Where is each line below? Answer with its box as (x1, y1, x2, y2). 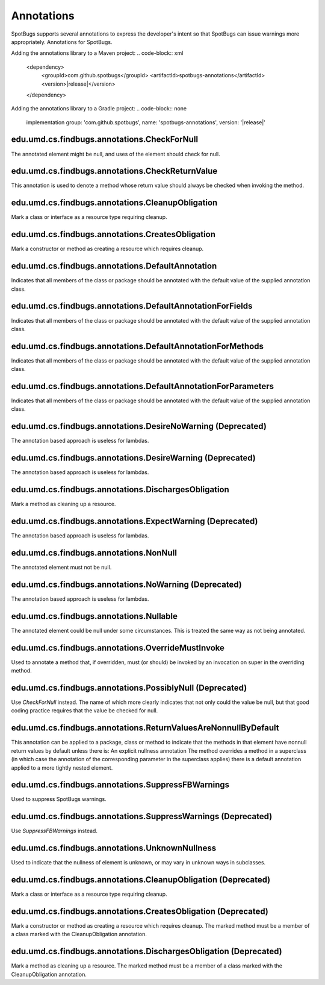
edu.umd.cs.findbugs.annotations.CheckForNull (11, 135, 199, 145)
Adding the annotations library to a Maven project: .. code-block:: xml (11, 49, 184, 57)
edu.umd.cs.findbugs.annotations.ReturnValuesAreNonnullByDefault (11, 723, 279, 733)
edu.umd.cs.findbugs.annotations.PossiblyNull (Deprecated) (11, 682, 247, 693)
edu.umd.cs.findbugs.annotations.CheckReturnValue (11, 166, 218, 176)
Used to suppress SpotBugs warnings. (11, 796, 107, 803)
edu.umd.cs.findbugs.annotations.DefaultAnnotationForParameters (11, 381, 274, 391)
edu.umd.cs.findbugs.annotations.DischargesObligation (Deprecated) (11, 946, 282, 957)
